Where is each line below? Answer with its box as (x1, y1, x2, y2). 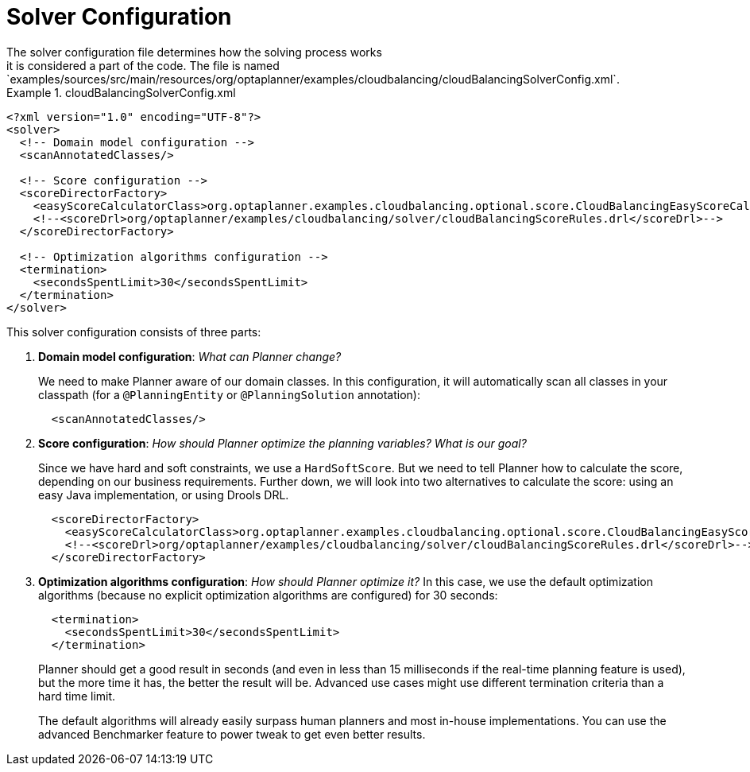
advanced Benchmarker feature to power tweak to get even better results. (38, 727, 426, 741)
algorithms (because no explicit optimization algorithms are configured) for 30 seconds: (38, 588, 498, 602)
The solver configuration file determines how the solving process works (6, 45, 382, 59)
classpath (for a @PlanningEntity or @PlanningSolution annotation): (38, 387, 420, 402)
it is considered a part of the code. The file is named (6, 58, 280, 72)
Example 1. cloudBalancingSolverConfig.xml (6, 85, 236, 99)
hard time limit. (38, 689, 116, 703)
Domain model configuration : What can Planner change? (38, 349, 342, 363)
